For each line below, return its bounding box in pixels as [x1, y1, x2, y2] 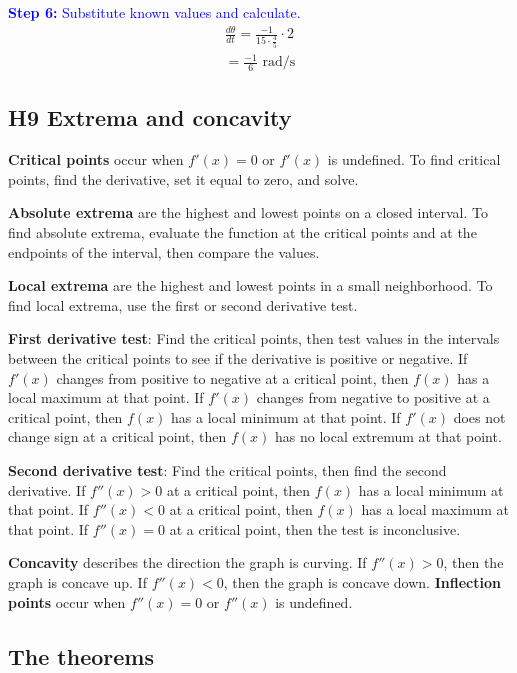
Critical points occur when [8, 149, 184, 170]
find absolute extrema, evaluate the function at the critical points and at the [8, 222, 477, 243]
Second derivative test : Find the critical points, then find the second [8, 459, 447, 480]
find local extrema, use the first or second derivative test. [8, 294, 358, 315]
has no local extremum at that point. [274, 426, 502, 447]
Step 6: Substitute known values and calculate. [8, 2, 301, 22]
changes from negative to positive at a [256, 387, 490, 408]
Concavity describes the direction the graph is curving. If [8, 552, 367, 573]
